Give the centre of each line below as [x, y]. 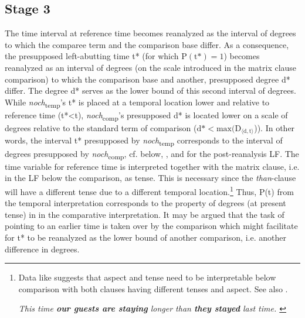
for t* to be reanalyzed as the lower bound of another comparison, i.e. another [145, 237]
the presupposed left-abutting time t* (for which [92, 56]
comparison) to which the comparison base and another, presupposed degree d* [148, 79]
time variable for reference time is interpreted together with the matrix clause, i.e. [152, 166]
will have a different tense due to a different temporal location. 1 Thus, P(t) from [149, 190]
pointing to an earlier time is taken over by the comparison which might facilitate [151, 226]
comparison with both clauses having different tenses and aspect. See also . [153, 288]
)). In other [274, 128]
